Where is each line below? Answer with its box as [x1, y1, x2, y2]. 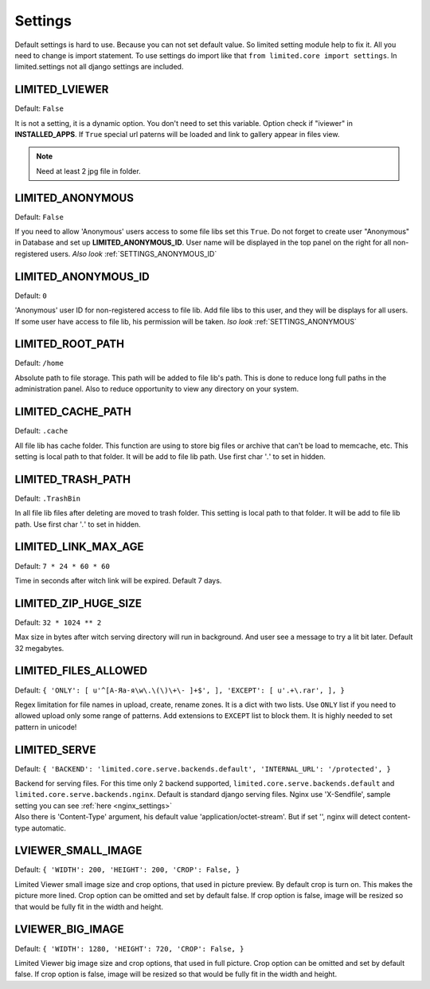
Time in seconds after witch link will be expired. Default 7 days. [14, 575, 222, 585]
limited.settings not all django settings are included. [14, 62, 184, 72]
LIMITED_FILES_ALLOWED [14, 664, 147, 677]
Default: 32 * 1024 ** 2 [14, 618, 102, 627]
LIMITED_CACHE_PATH [14, 405, 131, 418]
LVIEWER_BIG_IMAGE [14, 923, 124, 936]
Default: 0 [14, 291, 47, 300]
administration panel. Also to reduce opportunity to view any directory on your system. [14, 384, 299, 394]
